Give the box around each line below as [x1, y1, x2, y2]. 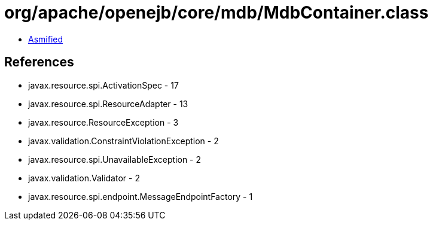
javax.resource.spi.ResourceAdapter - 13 [28, 98, 188, 109]
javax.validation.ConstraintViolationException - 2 [28, 135, 219, 146]
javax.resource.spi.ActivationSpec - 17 [28, 80, 179, 90]
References [4, 54, 74, 70]
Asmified [28, 34, 63, 44]
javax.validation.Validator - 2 [28, 172, 140, 183]
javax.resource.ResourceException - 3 [28, 117, 179, 127]
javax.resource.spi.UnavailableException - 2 [28, 154, 202, 165]
